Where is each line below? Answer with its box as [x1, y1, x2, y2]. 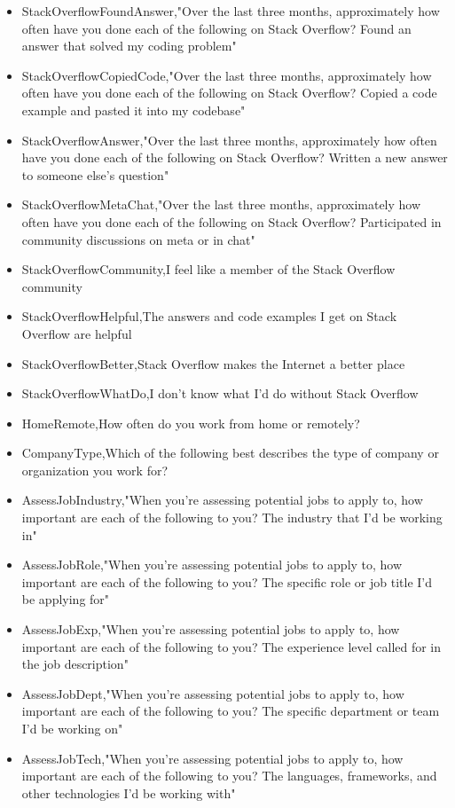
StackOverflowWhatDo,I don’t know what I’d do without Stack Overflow [21, 384, 419, 403]
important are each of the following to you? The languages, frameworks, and [21, 766, 437, 785]
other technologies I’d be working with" [21, 783, 236, 802]
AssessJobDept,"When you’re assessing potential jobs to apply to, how [21, 684, 404, 702]
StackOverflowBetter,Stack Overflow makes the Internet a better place [21, 354, 405, 373]
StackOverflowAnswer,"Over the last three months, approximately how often [21, 130, 437, 149]
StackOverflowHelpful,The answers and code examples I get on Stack [21, 307, 397, 326]
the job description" [21, 655, 129, 673]
